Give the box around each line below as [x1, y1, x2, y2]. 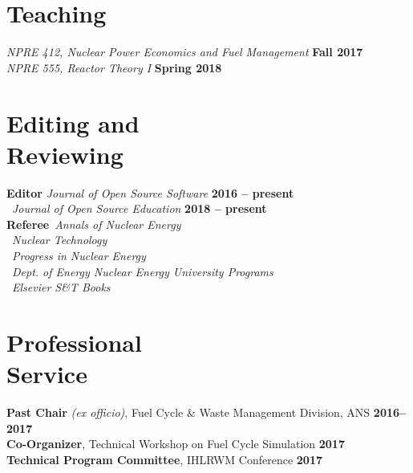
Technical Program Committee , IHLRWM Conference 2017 [6, 451, 323, 467]
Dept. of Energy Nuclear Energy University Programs [12, 263, 273, 279]
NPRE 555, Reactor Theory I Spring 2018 [6, 59, 222, 75]
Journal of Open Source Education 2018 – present [12, 200, 267, 217]
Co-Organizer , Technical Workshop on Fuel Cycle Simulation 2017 [6, 435, 345, 452]
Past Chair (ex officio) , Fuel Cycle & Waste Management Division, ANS [6, 404, 370, 421]
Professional [6, 325, 142, 358]
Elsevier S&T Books [12, 279, 111, 296]
